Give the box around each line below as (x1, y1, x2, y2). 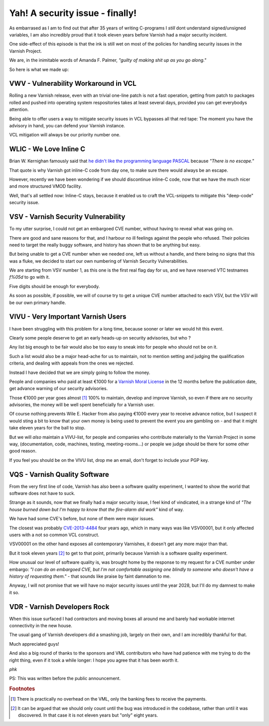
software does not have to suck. (9, 490, 76, 496)
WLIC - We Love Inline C (9, 145, 86, 153)
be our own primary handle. (9, 300, 66, 306)
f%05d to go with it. (9, 274, 50, 280)
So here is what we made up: (9, 66, 69, 72)
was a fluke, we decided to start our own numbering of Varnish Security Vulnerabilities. (9, 258, 189, 264)
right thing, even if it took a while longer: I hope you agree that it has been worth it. (9, 657, 179, 663)
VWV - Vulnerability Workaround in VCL (9, 79, 136, 88)
